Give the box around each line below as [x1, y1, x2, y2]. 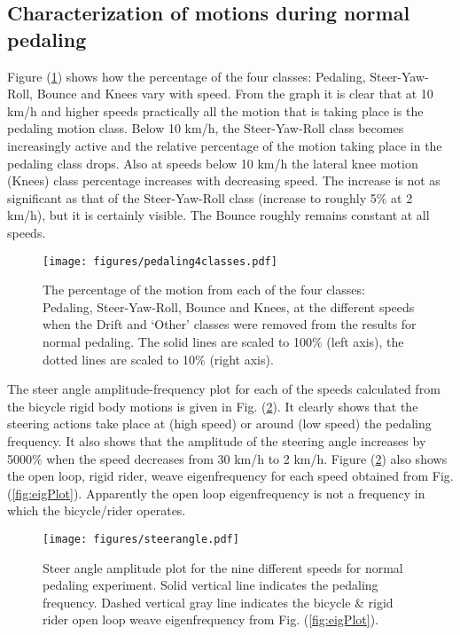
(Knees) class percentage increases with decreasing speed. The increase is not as [7, 171, 441, 190]
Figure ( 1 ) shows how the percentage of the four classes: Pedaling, [7, 67, 366, 85]
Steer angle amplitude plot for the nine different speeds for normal [43, 558, 403, 576]
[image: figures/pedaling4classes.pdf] [43, 255, 277, 268]
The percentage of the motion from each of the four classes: [43, 280, 365, 299]
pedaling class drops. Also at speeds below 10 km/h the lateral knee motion [7, 153, 418, 172]
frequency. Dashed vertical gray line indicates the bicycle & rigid [43, 592, 394, 611]
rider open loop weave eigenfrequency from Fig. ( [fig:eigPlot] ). [43, 610, 378, 629]
